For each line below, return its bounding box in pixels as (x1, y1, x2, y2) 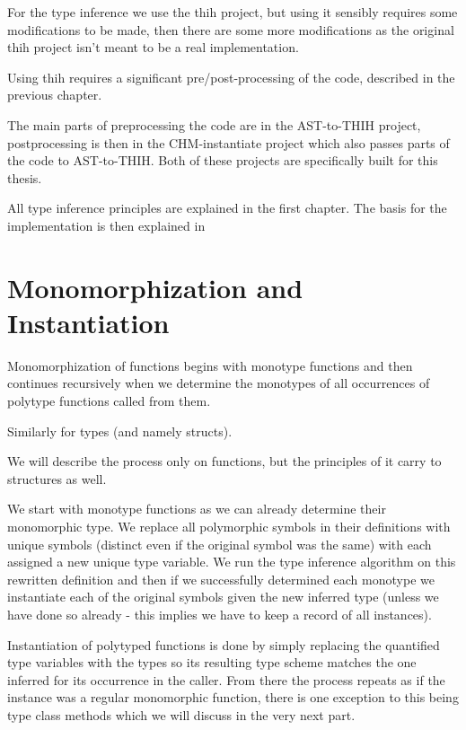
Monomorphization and (7, 268, 303, 305)
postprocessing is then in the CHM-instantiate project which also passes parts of (7, 133, 450, 152)
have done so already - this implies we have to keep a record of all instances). (7, 604, 432, 623)
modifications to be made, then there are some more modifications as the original (7, 20, 454, 39)
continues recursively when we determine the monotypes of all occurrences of (7, 374, 430, 392)
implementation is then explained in (7, 215, 206, 234)
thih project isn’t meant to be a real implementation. (7, 38, 299, 57)
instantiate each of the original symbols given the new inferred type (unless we (7, 587, 439, 606)
